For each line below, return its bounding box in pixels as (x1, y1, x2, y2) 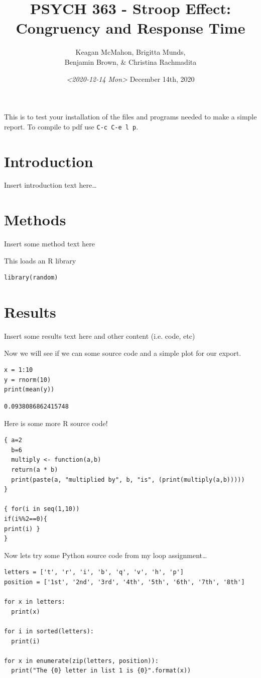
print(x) (11, 608, 40, 615)
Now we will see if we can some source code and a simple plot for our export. (4, 347, 241, 358)
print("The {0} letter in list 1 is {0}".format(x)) (11, 667, 191, 674)
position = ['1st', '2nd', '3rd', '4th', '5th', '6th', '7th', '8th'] (4, 578, 245, 586)
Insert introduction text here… (4, 180, 97, 190)
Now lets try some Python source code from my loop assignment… (4, 550, 207, 560)
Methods (4, 209, 66, 230)
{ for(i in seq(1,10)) (4, 505, 80, 513)
